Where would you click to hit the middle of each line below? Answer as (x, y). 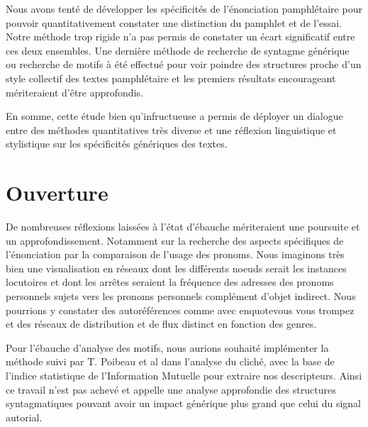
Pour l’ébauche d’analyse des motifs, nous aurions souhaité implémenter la (167, 347)
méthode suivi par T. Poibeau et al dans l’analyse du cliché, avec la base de (170, 361)
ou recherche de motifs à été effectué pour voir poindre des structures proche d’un (184, 64)
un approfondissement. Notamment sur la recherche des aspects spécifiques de (175, 240)
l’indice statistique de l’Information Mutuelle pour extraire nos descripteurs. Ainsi (184, 375)
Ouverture (57, 193)
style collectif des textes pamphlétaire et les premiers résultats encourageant (171, 78)
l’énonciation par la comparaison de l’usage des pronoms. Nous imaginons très (175, 254)
